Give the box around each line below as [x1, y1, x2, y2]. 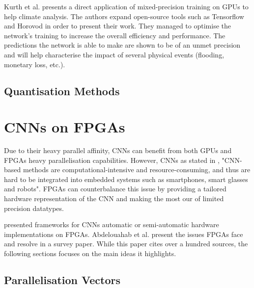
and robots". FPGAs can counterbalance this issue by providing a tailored [4, 183, 226, 194]
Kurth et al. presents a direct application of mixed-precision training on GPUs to [4, 1, 249, 11]
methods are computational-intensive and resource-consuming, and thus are [23, 164, 251, 175]
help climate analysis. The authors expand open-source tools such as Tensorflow [4, 11, 244, 21]
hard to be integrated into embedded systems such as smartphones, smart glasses [4, 174, 248, 184]
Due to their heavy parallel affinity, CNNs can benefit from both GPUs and [4, 145, 232, 156]
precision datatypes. [4, 203, 64, 213]
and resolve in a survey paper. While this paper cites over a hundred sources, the [4, 238, 248, 249]
